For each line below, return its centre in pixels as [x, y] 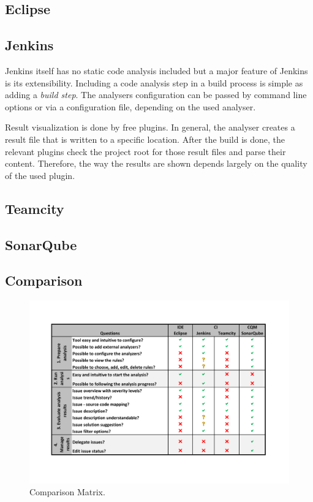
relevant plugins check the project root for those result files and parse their [145, 151]
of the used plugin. [40, 175]
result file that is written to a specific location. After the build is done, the [145, 139]
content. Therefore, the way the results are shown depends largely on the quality [156, 163]
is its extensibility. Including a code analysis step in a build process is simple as [154, 82]
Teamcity [35, 208]
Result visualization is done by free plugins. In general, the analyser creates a [150, 127]
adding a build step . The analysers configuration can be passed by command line [156, 95]
